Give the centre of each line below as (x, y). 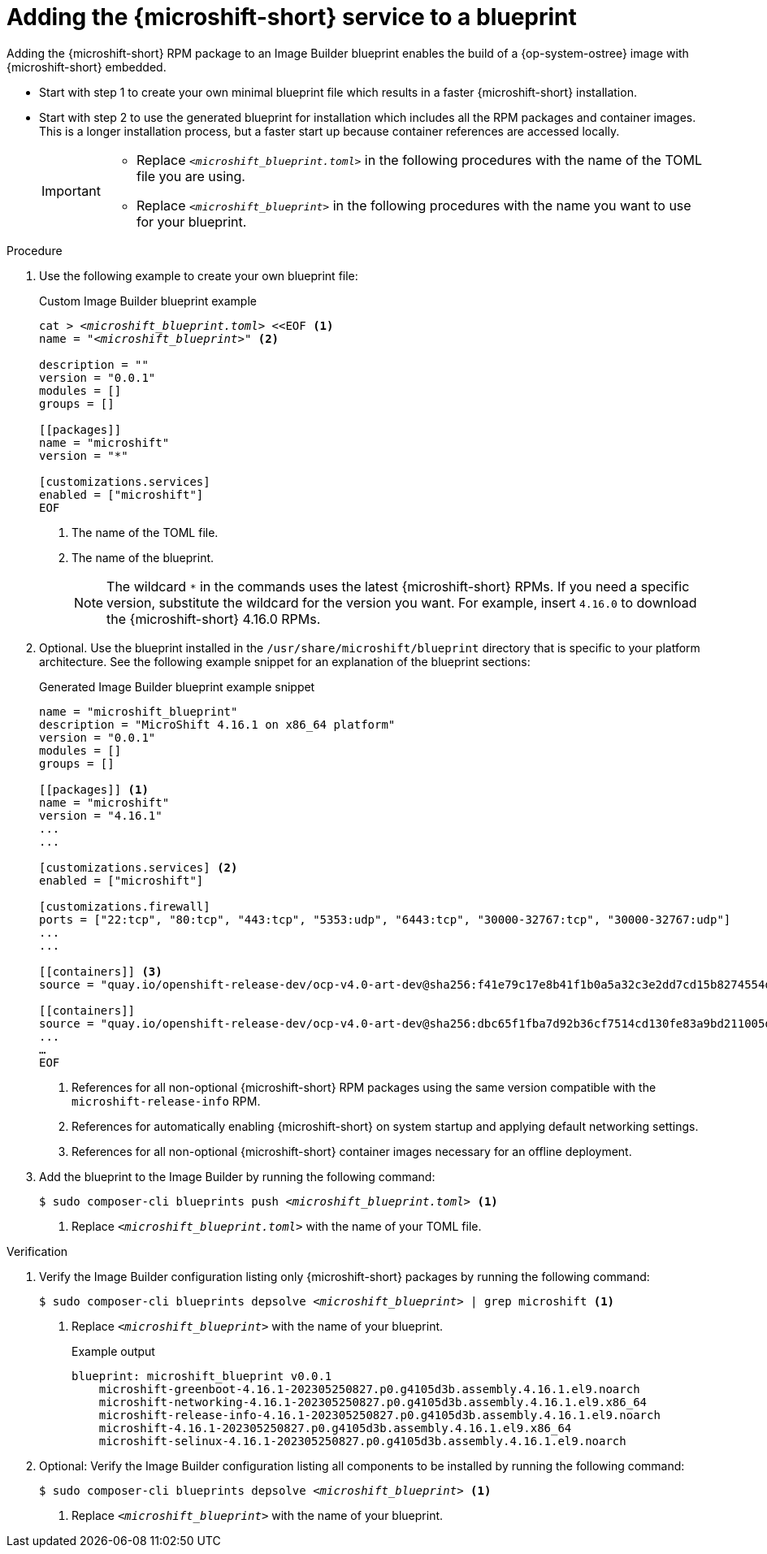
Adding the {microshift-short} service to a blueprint (292, 17)
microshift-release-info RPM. (166, 1101)
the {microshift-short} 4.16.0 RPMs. (214, 619)
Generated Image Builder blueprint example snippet (177, 686)
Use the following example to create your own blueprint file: (199, 275)
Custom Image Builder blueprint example (148, 301)
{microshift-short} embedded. (87, 67)
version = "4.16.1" (101, 815)
